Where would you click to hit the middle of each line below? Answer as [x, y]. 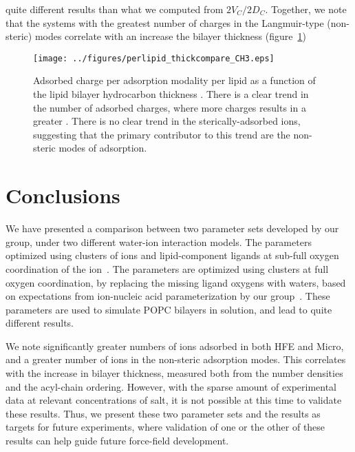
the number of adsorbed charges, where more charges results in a [170, 107]
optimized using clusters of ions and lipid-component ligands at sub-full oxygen [172, 255]
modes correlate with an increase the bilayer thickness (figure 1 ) [170, 36]
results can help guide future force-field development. [117, 441]
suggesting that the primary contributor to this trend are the [162, 134]
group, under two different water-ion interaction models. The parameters [159, 242]
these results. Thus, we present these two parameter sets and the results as [163, 413]
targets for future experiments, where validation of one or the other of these [165, 427]
